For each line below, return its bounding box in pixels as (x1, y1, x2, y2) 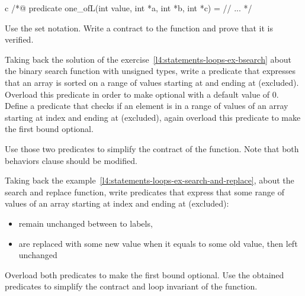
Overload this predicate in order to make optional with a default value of (5, 88, 270, 100)
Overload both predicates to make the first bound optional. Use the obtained (5, 268, 284, 281)
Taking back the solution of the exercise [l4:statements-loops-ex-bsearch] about (5, 53, 291, 65)
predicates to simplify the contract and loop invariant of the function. (5, 280, 258, 292)
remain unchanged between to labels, (18, 217, 153, 229)
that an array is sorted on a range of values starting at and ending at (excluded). (5, 76, 299, 88)
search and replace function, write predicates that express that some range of (5, 185, 284, 198)
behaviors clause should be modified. (5, 154, 137, 166)
